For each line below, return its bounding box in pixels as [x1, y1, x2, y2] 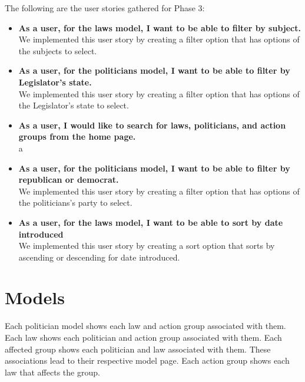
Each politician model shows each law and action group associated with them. [5, 320, 286, 332]
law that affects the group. [5, 365, 100, 378]
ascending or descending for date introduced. [18, 251, 180, 263]
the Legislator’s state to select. [18, 99, 129, 111]
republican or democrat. [18, 173, 119, 186]
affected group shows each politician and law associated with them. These [5, 343, 271, 355]
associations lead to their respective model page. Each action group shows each [5, 354, 290, 367]
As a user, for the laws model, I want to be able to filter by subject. [18, 21, 301, 34]
